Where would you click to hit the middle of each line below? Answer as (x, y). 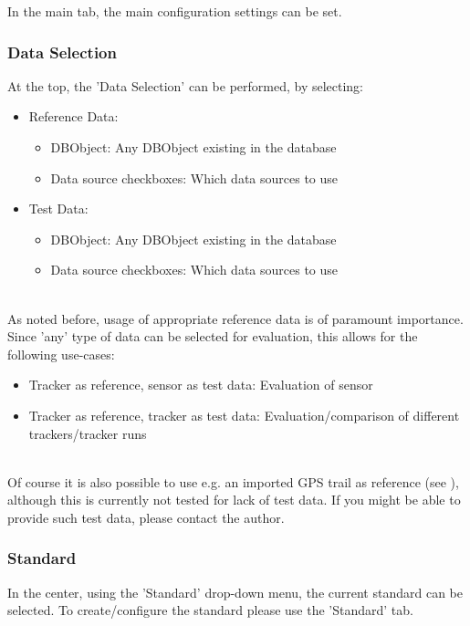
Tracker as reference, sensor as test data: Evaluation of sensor (201, 385)
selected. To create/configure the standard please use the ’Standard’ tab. (210, 610)
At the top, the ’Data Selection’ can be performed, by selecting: (186, 85)
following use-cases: (61, 354)
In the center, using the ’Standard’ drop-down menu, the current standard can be (235, 592)
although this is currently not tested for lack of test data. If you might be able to (234, 500)
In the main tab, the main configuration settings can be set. (175, 11)
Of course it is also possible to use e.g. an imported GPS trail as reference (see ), (233, 481)
